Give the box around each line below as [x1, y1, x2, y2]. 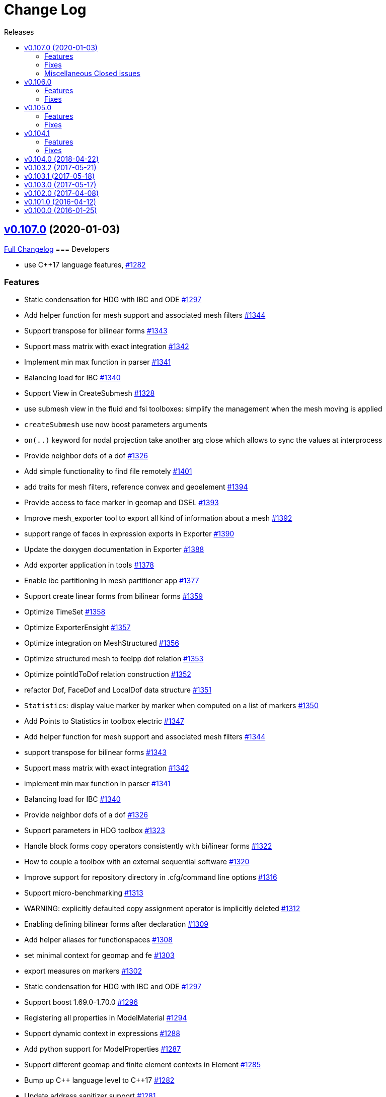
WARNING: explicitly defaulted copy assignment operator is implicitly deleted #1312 [24, 904, 300, 913]
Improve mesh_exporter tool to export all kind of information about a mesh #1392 [24, 514, 292, 523]
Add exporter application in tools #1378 [24, 561, 155, 570]
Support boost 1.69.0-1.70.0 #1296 [24, 998, 138, 1007]
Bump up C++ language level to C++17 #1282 [24, 1076, 175, 1085]
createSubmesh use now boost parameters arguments [24, 420, 207, 429]
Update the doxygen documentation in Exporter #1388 [24, 545, 204, 554]
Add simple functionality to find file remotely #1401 [24, 467, 192, 476]
